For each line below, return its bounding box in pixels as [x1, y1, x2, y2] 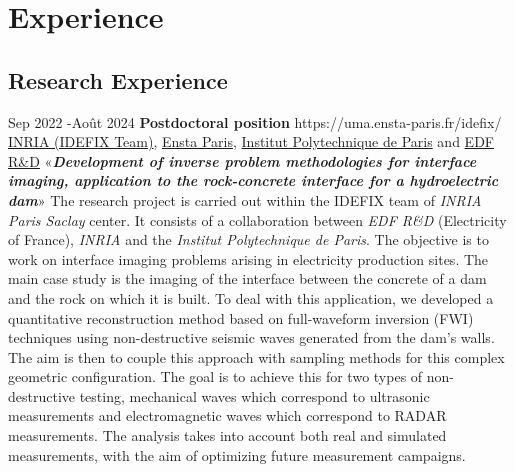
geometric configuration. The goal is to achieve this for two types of [8, 366, 423, 387]
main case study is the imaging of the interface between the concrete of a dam [8, 268, 487, 289]
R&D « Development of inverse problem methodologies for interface [8, 150, 477, 171]
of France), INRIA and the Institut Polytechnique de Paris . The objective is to [8, 229, 489, 250]
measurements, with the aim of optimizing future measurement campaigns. [8, 444, 466, 465]
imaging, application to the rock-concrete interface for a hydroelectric [8, 170, 499, 191]
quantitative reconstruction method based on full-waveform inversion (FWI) [8, 307, 474, 328]
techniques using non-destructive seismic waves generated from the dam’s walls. [8, 327, 495, 348]
